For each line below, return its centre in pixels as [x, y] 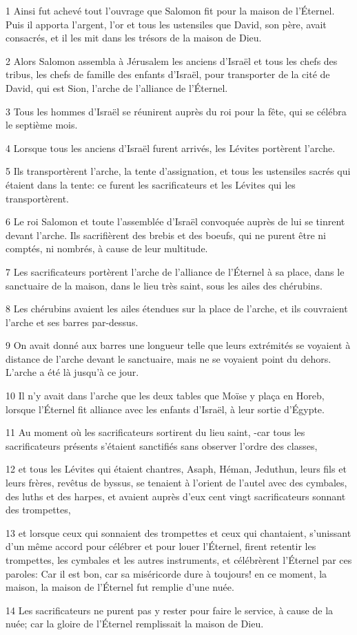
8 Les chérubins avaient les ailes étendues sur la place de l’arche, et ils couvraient [177, 309]
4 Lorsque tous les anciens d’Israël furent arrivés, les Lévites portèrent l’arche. [171, 148]
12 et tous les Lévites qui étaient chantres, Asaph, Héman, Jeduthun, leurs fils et [176, 469]
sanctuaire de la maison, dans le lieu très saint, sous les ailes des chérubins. [164, 285]
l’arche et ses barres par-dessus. [72, 322]
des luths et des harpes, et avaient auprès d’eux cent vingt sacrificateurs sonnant [176, 496]
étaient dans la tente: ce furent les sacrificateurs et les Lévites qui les [151, 184]
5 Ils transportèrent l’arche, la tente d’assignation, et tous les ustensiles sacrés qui [178, 171]
